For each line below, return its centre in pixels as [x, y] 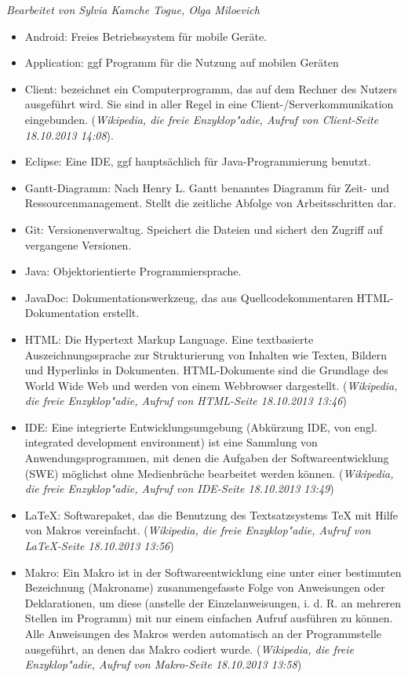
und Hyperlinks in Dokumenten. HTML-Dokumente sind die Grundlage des [206, 370]
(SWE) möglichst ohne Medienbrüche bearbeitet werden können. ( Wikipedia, [209, 473]
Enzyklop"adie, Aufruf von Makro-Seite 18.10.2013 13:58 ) [163, 664]
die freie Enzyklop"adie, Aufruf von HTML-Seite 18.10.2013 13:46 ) [186, 401]
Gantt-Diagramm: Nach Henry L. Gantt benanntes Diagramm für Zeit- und [207, 187]
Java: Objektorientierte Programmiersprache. [133, 271]
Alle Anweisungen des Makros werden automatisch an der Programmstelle [203, 633]
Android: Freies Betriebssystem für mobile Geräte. [146, 36]
